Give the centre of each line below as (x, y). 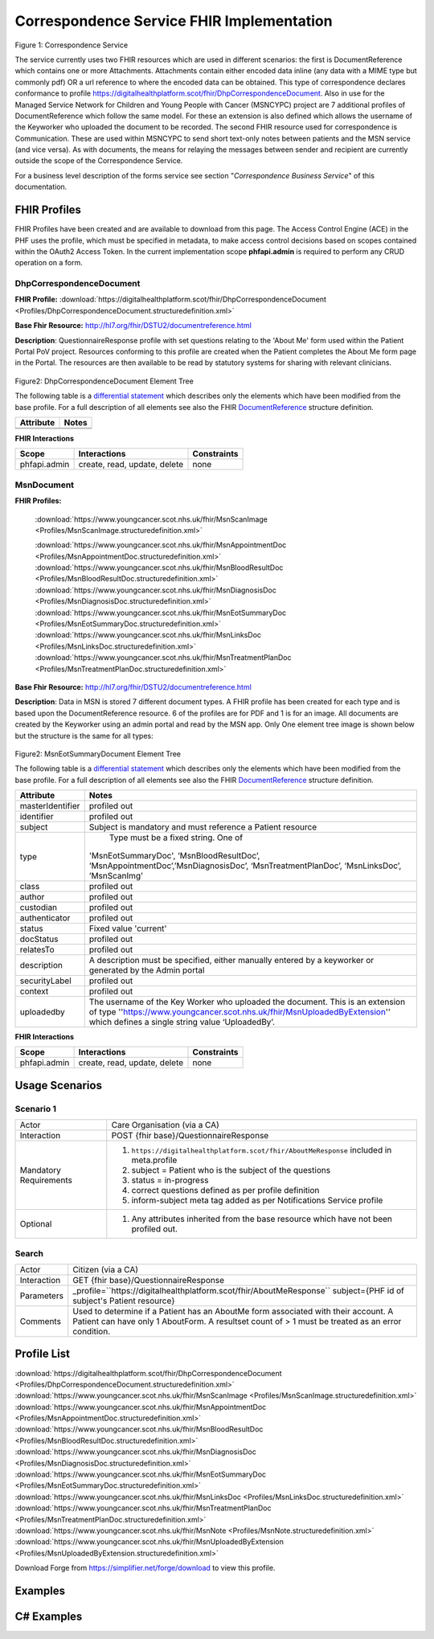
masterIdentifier (50, 806)
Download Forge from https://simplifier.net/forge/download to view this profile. (145, 1568)
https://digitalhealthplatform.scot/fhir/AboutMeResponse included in (262, 1150)
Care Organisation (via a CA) (166, 1125)
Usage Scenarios (58, 1085)
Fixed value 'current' (128, 928)
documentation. (41, 187)
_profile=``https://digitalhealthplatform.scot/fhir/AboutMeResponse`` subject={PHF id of (239, 1291)
